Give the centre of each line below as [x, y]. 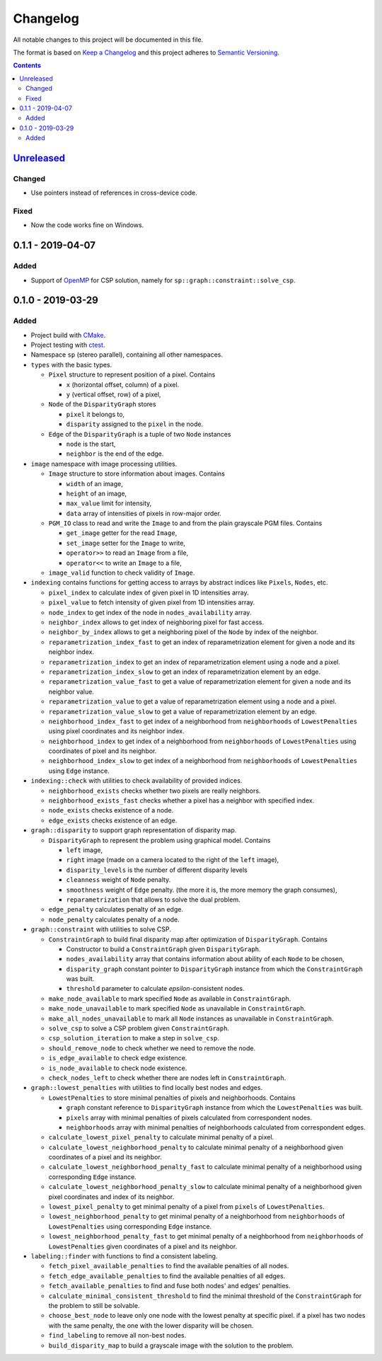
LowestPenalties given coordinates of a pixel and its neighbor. [143, 1246]
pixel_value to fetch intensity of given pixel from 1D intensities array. [152, 602]
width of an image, [94, 483]
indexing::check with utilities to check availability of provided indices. [137, 781]
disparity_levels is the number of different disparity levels [157, 870]
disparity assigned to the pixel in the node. [135, 424]
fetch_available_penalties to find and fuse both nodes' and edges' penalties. [169, 1286]
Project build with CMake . [68, 335]
